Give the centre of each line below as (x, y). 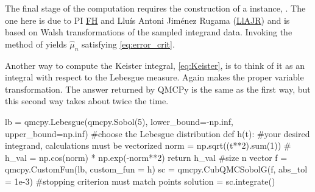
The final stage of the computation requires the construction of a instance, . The (155, 8)
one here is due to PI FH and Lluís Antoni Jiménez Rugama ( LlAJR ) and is (147, 20)
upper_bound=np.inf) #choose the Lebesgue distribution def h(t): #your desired (157, 133)
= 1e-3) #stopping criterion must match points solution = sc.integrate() (140, 181)
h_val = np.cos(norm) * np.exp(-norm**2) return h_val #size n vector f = (146, 157)
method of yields (36, 44)
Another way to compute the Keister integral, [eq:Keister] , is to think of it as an (155, 65)
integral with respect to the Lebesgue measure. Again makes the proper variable (154, 77)
